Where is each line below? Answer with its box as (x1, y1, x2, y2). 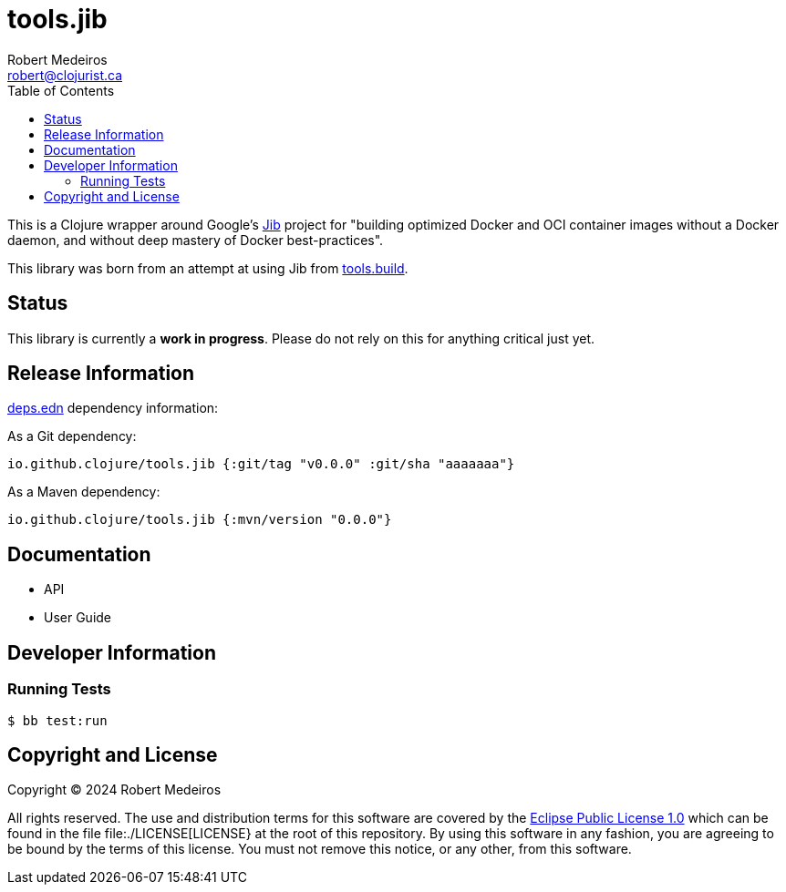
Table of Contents (7, 82, 115, 98)
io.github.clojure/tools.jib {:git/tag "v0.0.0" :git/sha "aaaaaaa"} (7, 456, 515, 472)
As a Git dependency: (7, 428, 137, 445)
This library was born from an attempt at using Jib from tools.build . (7, 260, 409, 276)
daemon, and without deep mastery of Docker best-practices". (7, 231, 384, 248)
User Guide (44, 610, 112, 626)
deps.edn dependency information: (7, 400, 219, 416)
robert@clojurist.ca (7, 67, 123, 83)
